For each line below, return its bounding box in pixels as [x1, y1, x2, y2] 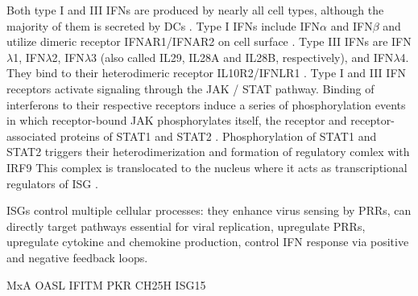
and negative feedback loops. [6, 249, 148, 265]
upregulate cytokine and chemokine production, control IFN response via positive [6, 233, 409, 250]
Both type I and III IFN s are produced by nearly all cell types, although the [6, 2, 384, 18]
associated [6, 127, 56, 144]
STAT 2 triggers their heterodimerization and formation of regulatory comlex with [6, 143, 410, 160]
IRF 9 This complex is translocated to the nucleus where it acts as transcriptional [6, 158, 408, 175]
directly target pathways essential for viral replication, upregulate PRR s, [6, 217, 366, 234]
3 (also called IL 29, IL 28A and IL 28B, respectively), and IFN [91, 48, 394, 65]
